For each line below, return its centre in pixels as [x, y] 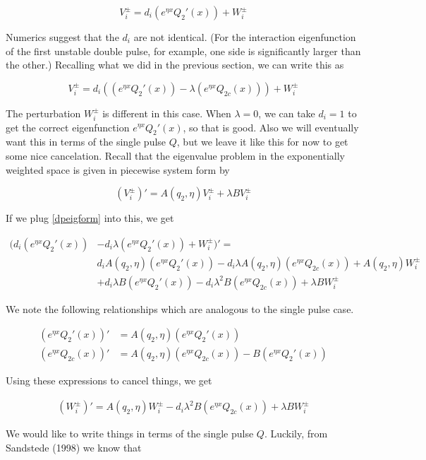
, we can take [287, 113]
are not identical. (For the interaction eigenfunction [245, 37]
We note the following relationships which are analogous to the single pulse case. [180, 308]
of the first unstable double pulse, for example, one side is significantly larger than [183, 51]
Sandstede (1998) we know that [74, 447]
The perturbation [43, 113]
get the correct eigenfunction [68, 127]
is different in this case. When [167, 113]
